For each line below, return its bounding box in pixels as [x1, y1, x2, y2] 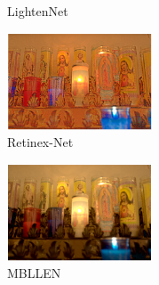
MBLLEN [7, 264, 61, 282]
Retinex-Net [7, 133, 74, 151]
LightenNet [7, 2, 68, 20]
